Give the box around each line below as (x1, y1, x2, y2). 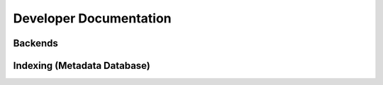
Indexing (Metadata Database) (13, 60, 150, 72)
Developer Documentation (13, 11, 172, 26)
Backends (13, 37, 58, 49)
